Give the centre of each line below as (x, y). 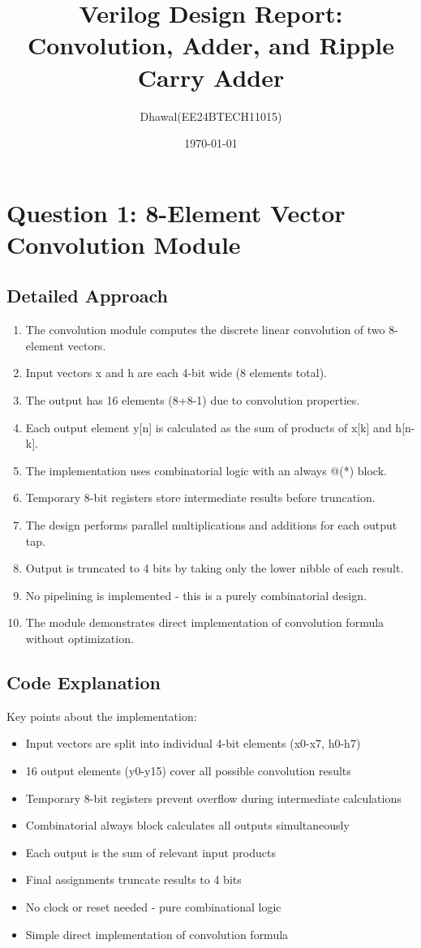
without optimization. (79, 638)
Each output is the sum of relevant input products (150, 852)
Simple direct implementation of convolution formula (157, 934)
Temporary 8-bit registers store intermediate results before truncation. (200, 498)
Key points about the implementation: (102, 716)
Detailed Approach (87, 296)
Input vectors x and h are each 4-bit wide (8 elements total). (176, 373)
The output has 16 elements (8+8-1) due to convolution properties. (193, 400)
